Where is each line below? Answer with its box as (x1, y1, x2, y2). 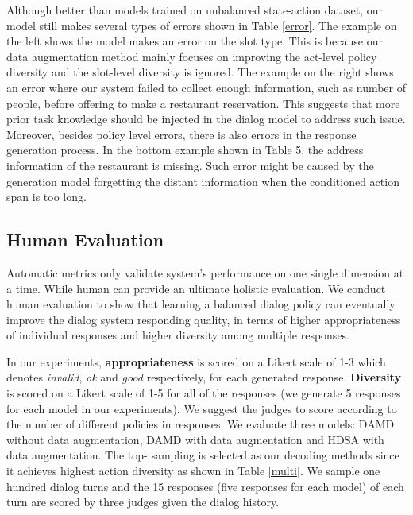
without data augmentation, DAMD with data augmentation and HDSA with (6, 431, 384, 447)
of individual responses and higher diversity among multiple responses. (6, 327, 350, 343)
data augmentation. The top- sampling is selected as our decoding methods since (6, 447, 399, 463)
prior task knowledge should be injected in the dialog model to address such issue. (6, 110, 406, 127)
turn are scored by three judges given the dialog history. (6, 494, 280, 510)
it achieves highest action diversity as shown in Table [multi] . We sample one (6, 463, 380, 479)
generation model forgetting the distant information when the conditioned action (6, 172, 399, 189)
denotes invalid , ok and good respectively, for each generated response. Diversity (6, 369, 401, 385)
